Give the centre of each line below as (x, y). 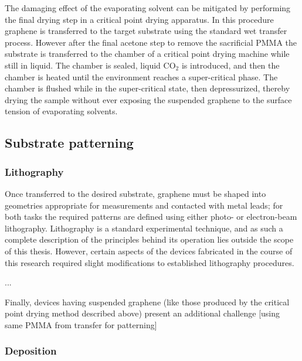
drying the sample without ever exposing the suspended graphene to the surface (148, 99)
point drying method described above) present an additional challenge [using (142, 313)
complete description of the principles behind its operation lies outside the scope (149, 239)
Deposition (31, 351)
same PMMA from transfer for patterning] (81, 324)
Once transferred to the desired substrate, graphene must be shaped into (135, 193)
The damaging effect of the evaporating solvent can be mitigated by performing (148, 8)
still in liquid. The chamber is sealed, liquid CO (90, 65)
